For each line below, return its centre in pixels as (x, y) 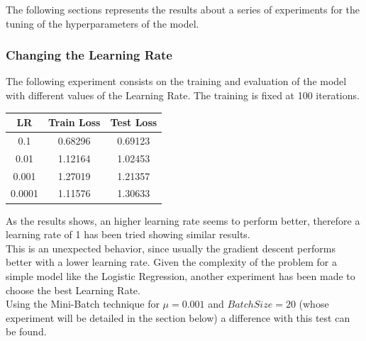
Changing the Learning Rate (89, 55)
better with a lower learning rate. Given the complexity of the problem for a (171, 262)
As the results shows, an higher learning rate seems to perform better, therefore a (183, 220)
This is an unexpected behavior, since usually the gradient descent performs (171, 248)
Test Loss (134, 122)
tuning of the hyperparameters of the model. (102, 23)
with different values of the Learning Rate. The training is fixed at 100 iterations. (183, 95)
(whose (314, 304)
